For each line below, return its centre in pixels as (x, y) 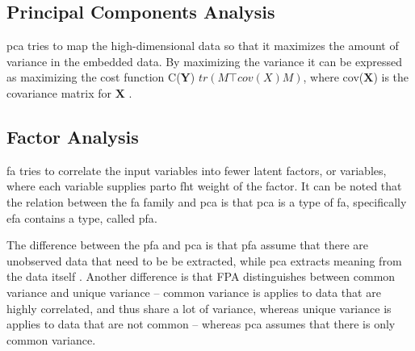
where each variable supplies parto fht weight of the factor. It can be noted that (204, 186)
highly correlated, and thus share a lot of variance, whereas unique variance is (199, 308)
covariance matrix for (59, 92)
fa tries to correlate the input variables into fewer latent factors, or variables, (197, 170)
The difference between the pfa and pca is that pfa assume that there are (187, 245)
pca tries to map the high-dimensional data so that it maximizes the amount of (203, 46)
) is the (391, 77)
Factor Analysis (73, 136)
